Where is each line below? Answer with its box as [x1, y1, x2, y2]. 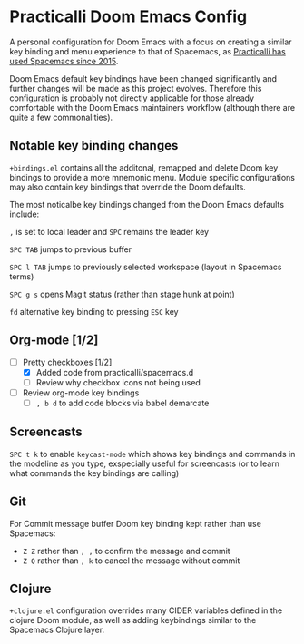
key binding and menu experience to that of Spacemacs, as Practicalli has [9, 45, 286, 56]
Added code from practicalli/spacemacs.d [35, 366, 194, 377]
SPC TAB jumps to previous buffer [9, 243, 132, 255]
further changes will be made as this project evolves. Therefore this [9, 83, 262, 93]
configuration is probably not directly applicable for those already [9, 93, 255, 103]
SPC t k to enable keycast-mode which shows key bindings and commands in [9, 448, 296, 459]
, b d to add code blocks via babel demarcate [35, 397, 210, 408]
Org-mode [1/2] [9, 333, 99, 348]
